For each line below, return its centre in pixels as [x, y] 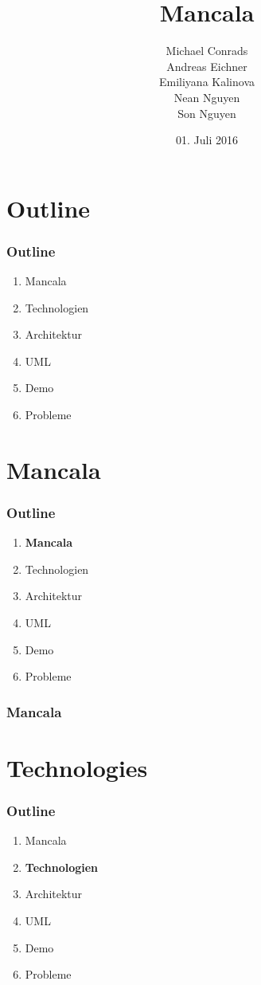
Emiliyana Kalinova [207, 82]
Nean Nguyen [207, 97]
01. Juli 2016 [207, 140]
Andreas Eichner [207, 66]
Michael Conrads [207, 51]
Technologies [77, 767]
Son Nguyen [207, 113]
